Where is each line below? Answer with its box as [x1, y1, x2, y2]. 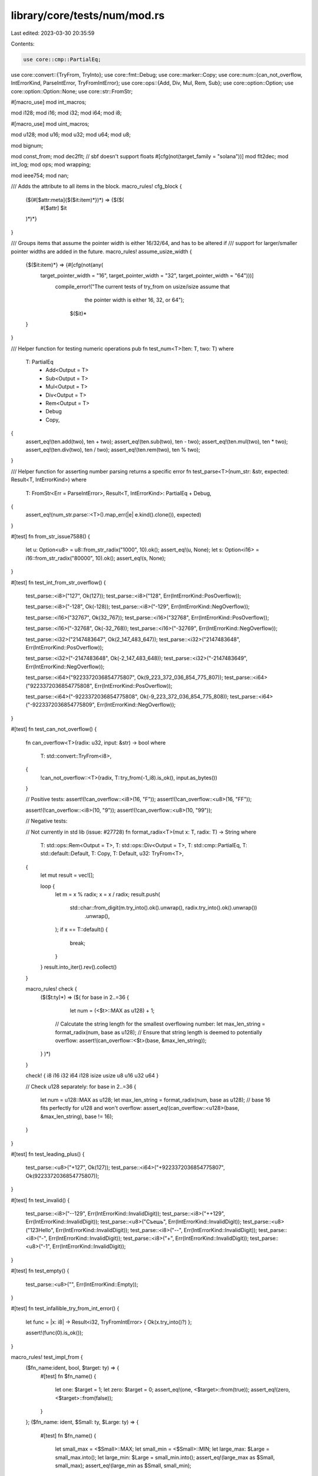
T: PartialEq [25, 358, 54, 365]
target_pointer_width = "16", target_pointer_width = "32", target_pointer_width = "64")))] [40, 272, 254, 279]
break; [69, 939, 85, 946]
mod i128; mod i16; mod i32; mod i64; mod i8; [11, 109, 122, 116]
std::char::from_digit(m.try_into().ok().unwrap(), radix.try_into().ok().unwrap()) [69, 904, 257, 912]
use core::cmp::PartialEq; [23, 56, 101, 63]
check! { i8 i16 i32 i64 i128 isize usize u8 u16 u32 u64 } [25, 1072, 159, 1079]
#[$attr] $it [40, 204, 67, 211]
